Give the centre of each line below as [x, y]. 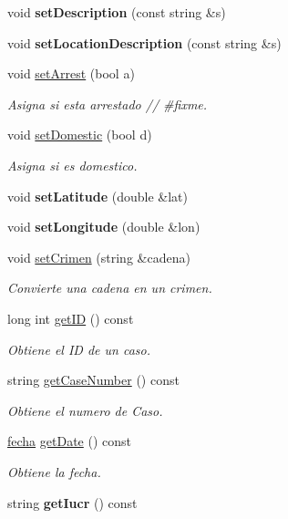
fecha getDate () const [69, 441]
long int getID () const [71, 318]
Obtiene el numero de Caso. [85, 410]
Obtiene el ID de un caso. [79, 349]
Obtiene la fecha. [54, 471]
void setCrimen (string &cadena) [99, 257]
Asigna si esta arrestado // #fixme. [108, 104]
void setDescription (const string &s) [117, 12]
